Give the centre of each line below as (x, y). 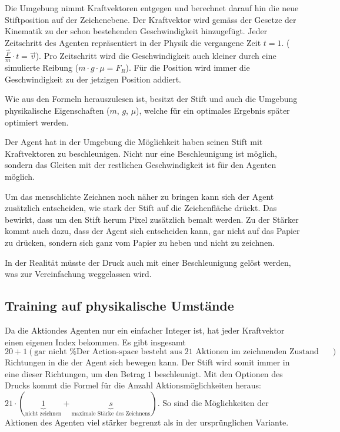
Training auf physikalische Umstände (119, 306)
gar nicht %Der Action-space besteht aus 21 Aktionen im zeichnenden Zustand (176, 352)
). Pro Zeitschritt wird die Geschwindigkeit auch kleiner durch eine (156, 56)
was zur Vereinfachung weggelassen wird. (78, 274)
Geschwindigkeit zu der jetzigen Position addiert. (93, 79)
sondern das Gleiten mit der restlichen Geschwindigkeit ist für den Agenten (141, 165)
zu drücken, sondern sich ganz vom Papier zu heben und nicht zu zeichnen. (140, 242)
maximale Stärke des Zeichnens (111, 413)
